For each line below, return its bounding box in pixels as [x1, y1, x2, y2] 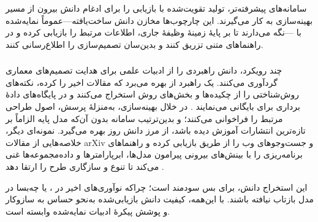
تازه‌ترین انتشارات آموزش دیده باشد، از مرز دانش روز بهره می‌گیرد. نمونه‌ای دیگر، [6, 124, 306, 137]
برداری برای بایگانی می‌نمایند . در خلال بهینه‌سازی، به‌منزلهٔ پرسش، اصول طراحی [6, 100, 300, 113]
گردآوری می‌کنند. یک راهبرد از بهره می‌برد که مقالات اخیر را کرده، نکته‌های [6, 75, 278, 88]
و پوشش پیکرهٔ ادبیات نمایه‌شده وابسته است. [6, 204, 170, 217]
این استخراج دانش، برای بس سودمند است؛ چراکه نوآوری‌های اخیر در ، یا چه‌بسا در [6, 180, 308, 193]
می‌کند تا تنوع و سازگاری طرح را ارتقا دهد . [6, 160, 164, 173]
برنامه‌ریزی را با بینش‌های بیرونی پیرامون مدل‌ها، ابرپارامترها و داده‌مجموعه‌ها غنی [6, 148, 303, 161]
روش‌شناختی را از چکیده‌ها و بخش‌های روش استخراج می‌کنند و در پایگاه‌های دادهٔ [6, 88, 299, 101]
